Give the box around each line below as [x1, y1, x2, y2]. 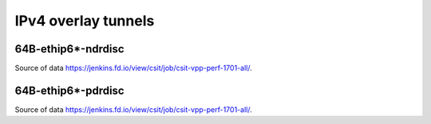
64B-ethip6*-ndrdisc [14, 42, 125, 56]
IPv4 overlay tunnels [14, 12, 155, 29]
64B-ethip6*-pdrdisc [14, 83, 125, 97]
